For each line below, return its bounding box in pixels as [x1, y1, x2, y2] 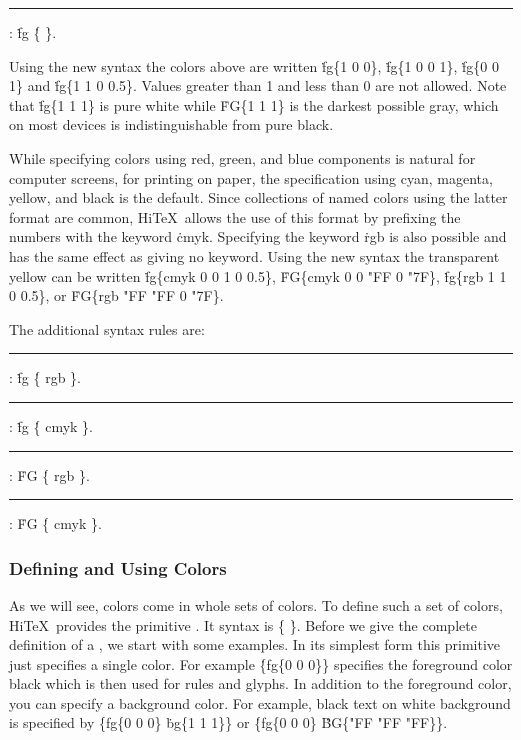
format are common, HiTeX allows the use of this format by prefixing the [9, 206, 461, 227]
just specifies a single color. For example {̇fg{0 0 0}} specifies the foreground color [9, 653, 513, 674]
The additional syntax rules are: [9, 318, 205, 339]
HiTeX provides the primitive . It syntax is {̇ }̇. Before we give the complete [9, 614, 477, 635]
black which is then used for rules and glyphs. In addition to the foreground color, [9, 673, 512, 694]
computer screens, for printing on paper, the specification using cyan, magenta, [9, 167, 493, 188]
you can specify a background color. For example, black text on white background [9, 692, 511, 713]
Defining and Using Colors [9, 555, 227, 580]
